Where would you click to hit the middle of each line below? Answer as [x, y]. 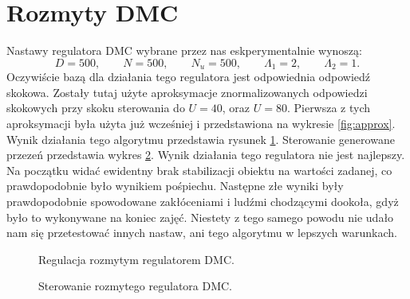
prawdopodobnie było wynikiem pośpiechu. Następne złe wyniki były [175, 186]
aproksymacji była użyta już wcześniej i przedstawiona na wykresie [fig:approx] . [201, 123]
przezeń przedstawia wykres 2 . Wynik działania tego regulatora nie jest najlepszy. [206, 155]
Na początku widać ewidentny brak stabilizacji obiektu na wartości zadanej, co [199, 170]
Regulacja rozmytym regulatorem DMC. [136, 259]
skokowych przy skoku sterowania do [96, 108]
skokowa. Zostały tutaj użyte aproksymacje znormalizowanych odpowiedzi [187, 92]
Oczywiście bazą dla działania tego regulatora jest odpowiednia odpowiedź [189, 77]
